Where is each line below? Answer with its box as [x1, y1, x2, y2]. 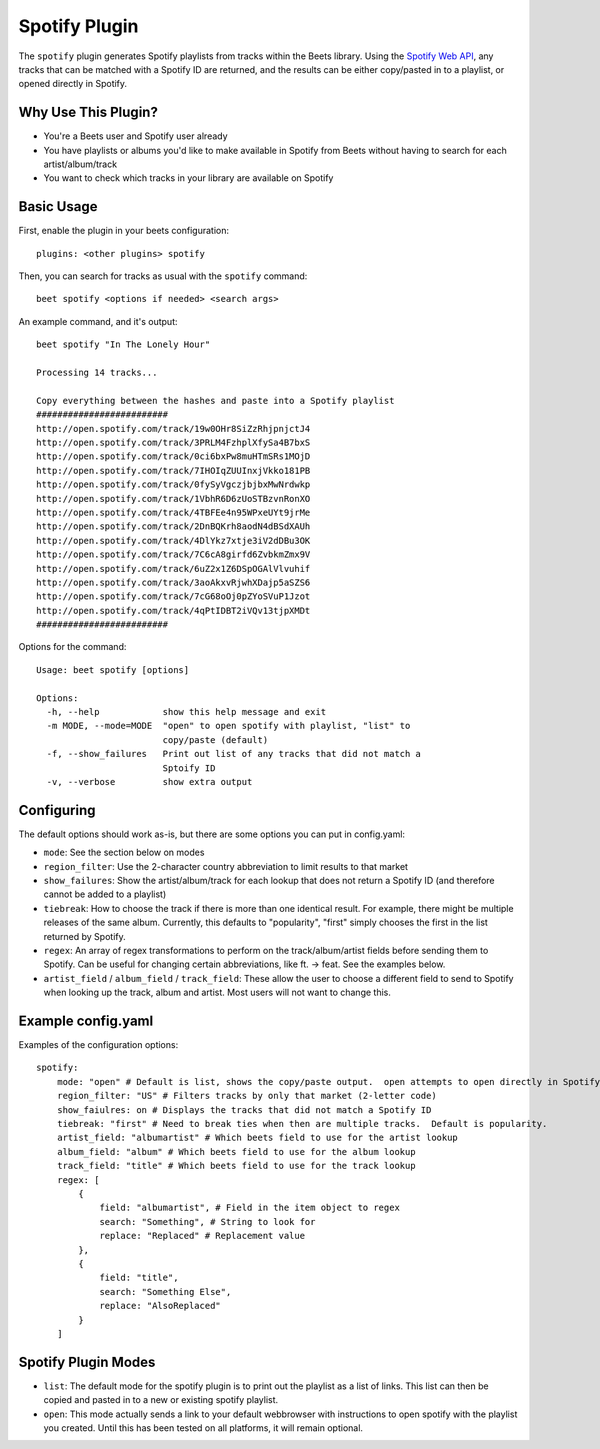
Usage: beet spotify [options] [36, 664, 190, 675]
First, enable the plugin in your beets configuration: [18, 225, 230, 237]
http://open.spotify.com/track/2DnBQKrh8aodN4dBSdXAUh [36, 521, 311, 532]
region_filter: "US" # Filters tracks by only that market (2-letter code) [56, 1090, 437, 1102]
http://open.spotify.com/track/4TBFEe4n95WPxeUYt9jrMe [36, 506, 311, 518]
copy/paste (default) [162, 734, 269, 745]
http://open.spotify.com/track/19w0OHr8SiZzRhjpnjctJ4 [36, 423, 311, 434]
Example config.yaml [18, 1013, 154, 1029]
